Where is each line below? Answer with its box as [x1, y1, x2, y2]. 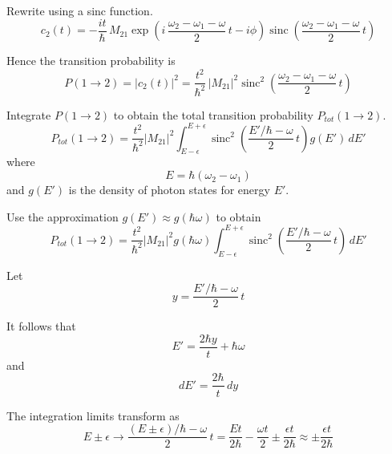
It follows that [6, 318, 76, 334]
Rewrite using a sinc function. [6, 2, 153, 18]
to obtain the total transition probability [113, 106, 313, 123]
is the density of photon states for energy [68, 181, 270, 198]
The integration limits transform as [6, 407, 180, 424]
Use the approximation [6, 208, 119, 225]
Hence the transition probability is [6, 52, 176, 69]
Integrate [6, 106, 51, 123]
